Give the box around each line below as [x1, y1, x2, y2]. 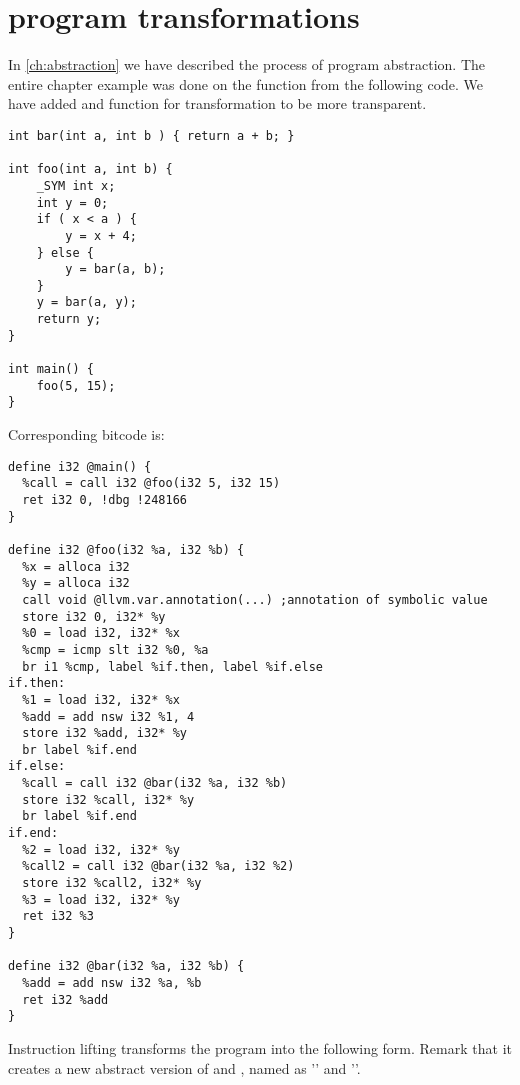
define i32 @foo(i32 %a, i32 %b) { [8, 542, 245, 557]
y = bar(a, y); [36, 295, 137, 310]
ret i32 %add [22, 992, 109, 1007]
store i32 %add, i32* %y [22, 726, 187, 741]
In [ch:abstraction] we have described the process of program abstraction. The [8, 54, 485, 75]
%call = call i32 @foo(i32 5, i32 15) [22, 476, 281, 491]
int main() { [8, 362, 94, 377]
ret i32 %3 [22, 909, 94, 924]
